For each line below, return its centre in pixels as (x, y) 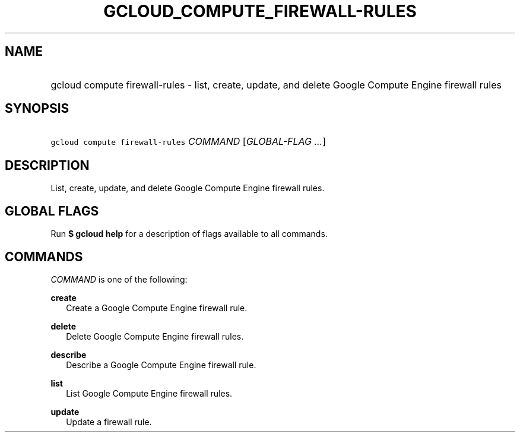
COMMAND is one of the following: (119, 279)
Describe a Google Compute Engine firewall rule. (161, 365)
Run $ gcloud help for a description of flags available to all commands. (189, 234)
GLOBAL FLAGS (52, 211)
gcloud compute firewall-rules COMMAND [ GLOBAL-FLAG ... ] (188, 142)
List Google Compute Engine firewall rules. (149, 393)
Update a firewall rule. (109, 422)
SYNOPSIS (37, 109)
